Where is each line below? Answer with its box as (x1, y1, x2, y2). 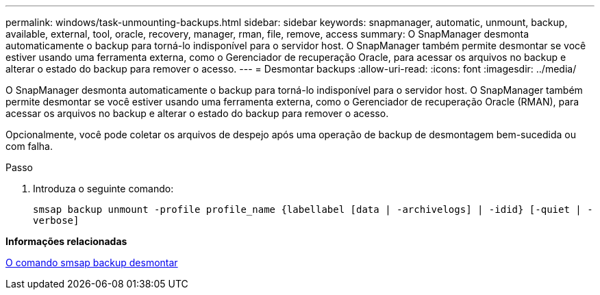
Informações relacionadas (5, 235, 127, 247)
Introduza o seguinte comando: (33, 183, 174, 194)
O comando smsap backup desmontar (5, 257, 178, 268)
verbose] (33, 215, 79, 226)
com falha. (5, 140, 53, 152)
